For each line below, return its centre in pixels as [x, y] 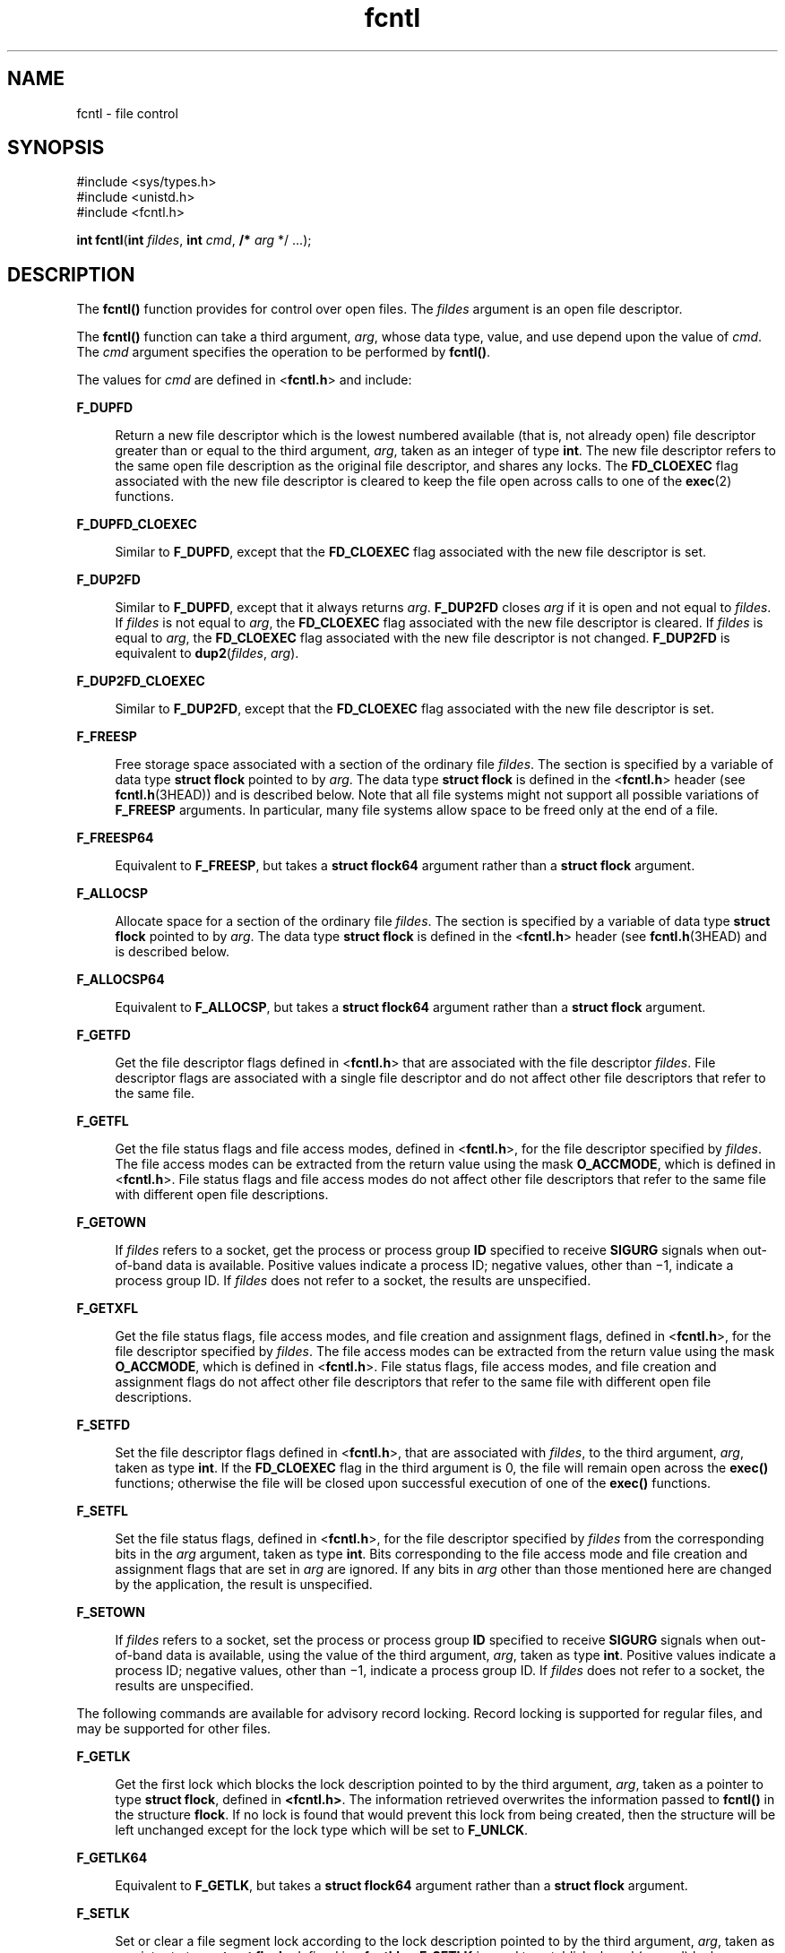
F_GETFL [103, 1121]
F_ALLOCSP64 [121, 980]
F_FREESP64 [115, 838]
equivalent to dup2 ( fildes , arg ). [207, 653]
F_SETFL [102, 1511]
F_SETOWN [111, 1612]
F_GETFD [104, 1035]
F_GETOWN [111, 1223]
